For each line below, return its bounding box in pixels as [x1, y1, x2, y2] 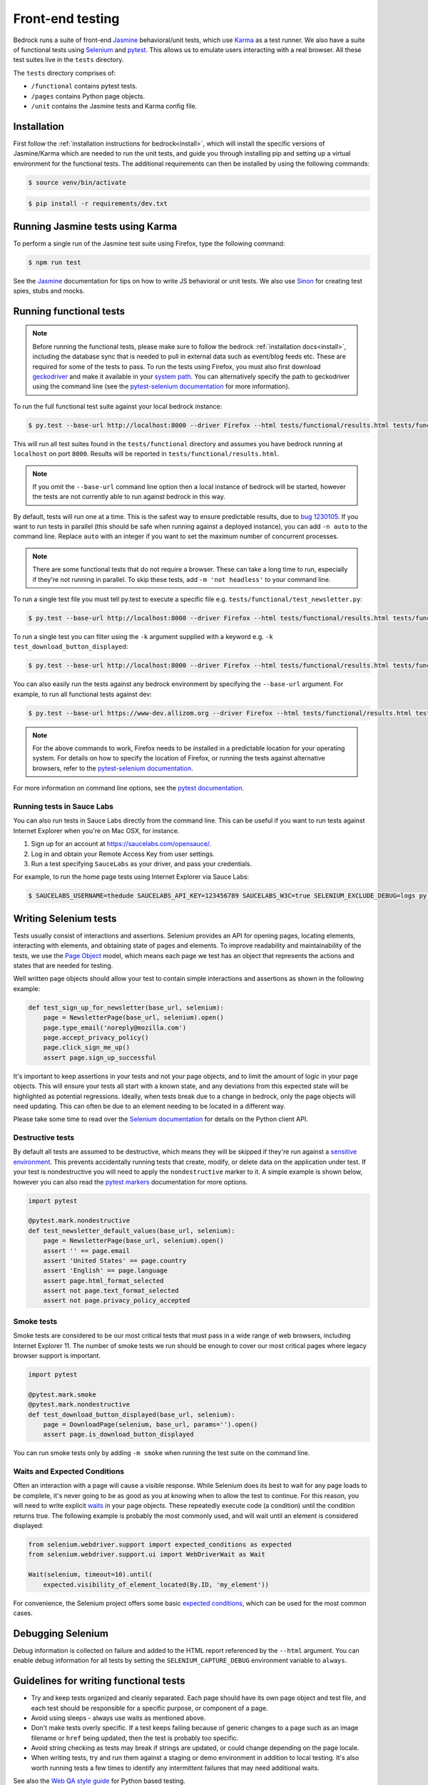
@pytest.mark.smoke [28, 1390, 96, 1399]
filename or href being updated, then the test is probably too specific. [31, 1734, 239, 1742]
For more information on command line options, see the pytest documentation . [13, 784, 245, 793]
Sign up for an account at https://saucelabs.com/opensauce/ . [31, 840, 212, 848]
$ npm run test [28, 258, 81, 266]
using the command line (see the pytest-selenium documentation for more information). [32, 382, 290, 391]
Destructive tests [13, 1132, 75, 1142]
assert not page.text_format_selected [43, 1287, 179, 1295]
